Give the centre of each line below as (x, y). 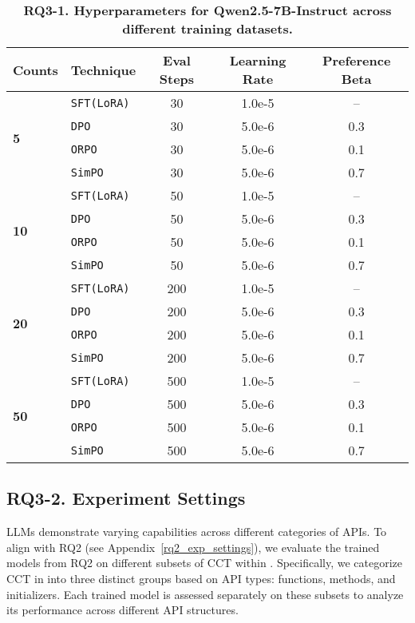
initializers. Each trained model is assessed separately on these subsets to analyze (205, 594)
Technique (103, 69)
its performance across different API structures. (123, 610)
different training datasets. (207, 28)
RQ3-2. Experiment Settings (126, 498)
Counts (36, 69)
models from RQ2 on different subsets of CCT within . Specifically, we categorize (205, 563)
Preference (356, 60)
